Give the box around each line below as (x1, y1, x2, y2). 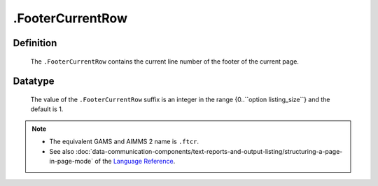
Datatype (13, 76, 55, 87)
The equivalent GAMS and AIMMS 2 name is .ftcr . (49, 137, 199, 146)
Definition (13, 37, 57, 49)
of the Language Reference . (94, 157, 176, 165)
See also (49, 147, 75, 155)
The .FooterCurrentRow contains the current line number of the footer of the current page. (30, 57, 299, 66)
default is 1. (30, 105, 64, 113)
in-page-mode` (49, 157, 94, 165)
